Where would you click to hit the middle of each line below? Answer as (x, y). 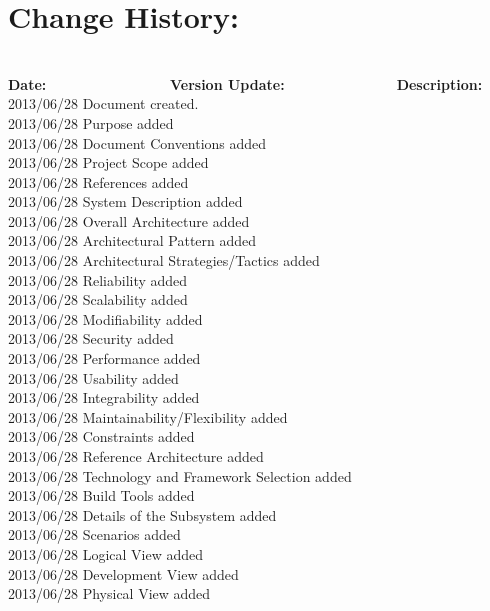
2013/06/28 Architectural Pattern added (132, 240)
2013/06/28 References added (98, 181)
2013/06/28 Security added (91, 338)
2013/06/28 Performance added (104, 358)
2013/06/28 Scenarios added (94, 534)
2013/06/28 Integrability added (104, 397)
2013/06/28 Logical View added (106, 553)
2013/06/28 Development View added (123, 573)
